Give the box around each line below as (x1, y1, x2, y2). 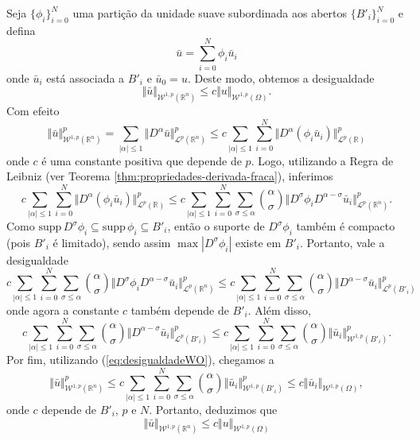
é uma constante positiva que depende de (41, 152, 242, 168)
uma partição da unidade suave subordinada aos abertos (72, 5, 348, 21)
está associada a (46, 69, 125, 86)
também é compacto (296, 218, 395, 234)
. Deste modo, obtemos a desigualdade (187, 69, 375, 86)
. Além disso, (247, 301, 311, 318)
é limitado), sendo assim (52, 234, 171, 250)
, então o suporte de (167, 218, 265, 234)
